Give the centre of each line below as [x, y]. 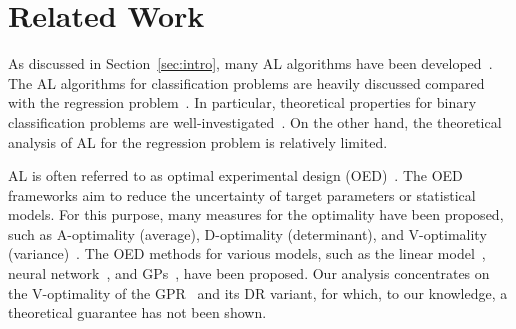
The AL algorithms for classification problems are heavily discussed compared [246, 82]
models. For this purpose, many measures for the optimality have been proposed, [256, 214]
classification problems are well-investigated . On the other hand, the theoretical [255, 121]
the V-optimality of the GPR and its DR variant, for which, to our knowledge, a [258, 292]
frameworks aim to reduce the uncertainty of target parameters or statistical [242, 194]
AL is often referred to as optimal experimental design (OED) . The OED [235, 175]
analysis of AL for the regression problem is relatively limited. [198, 141]
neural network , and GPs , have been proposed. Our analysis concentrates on [249, 273]
